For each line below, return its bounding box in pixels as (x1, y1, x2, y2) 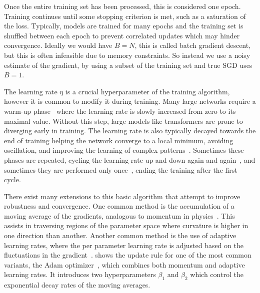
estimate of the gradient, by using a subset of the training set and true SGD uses (4, 59, 252, 70)
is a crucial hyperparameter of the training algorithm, (65, 86, 230, 96)
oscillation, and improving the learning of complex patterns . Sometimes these (4, 145, 244, 155)
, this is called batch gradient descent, (134, 40, 251, 50)
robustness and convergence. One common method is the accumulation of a (4, 201, 234, 211)
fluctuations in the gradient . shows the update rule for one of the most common (4, 250, 251, 260)
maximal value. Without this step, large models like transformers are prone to (4, 115, 243, 126)
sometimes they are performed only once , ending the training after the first (4, 164, 237, 175)
